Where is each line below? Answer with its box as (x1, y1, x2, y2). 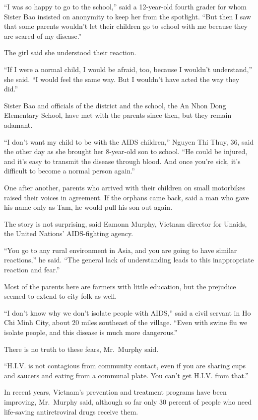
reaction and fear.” (4, 264, 60, 275)
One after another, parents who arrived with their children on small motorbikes (4, 182, 246, 192)
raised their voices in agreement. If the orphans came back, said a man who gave (4, 192, 249, 202)
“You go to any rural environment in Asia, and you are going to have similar (4, 245, 237, 255)
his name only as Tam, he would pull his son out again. (4, 202, 173, 212)
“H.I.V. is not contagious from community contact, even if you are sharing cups (4, 360, 246, 371)
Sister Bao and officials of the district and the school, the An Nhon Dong (4, 100, 226, 110)
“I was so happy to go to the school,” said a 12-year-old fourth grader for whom (4, 1, 247, 11)
